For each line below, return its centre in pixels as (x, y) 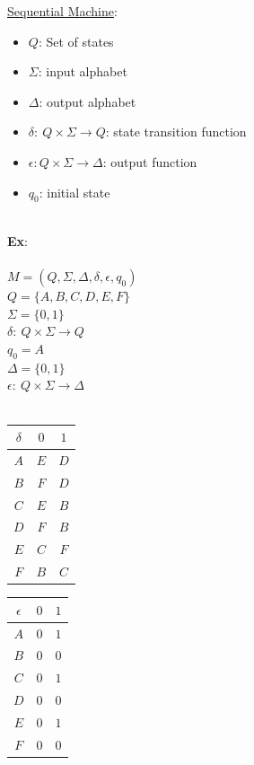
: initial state (74, 192)
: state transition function (176, 132)
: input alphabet (83, 71)
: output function (150, 161)
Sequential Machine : (62, 11)
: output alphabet (88, 101)
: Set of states (76, 41)
